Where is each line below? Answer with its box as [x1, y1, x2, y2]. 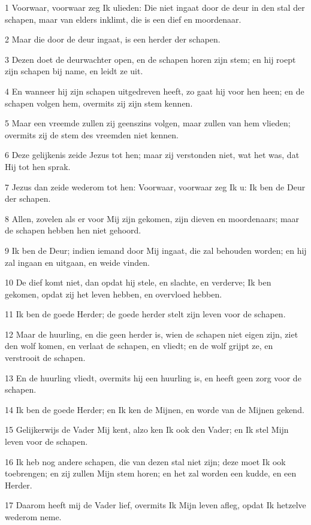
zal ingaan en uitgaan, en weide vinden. [5, 256, 150, 268]
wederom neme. [5, 511, 62, 523]
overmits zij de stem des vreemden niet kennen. [5, 128, 179, 141]
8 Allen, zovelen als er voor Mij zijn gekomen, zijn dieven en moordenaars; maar [5, 212, 300, 224]
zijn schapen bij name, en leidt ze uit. [5, 65, 143, 77]
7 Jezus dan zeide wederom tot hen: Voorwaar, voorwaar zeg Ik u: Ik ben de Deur [5, 180, 306, 193]
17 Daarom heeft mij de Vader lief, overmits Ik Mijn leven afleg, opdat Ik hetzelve [5, 499, 306, 511]
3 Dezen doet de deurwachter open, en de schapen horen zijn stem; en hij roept [5, 53, 296, 65]
